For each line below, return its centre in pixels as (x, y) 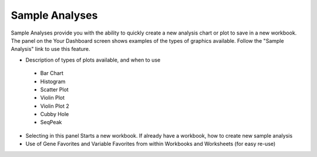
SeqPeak (51, 122)
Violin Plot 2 (55, 106)
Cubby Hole (55, 114)
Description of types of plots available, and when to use (93, 60)
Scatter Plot (54, 89)
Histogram (53, 81)
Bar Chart (52, 73)
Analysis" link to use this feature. (50, 49)
